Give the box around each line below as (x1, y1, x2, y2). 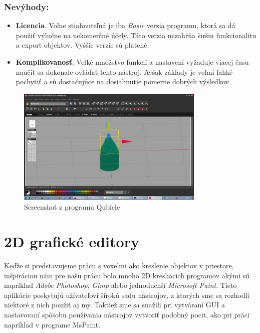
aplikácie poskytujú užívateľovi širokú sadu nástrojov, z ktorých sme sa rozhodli (4, 289, 249, 300)
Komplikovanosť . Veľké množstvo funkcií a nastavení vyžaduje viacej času (16, 57, 249, 67)
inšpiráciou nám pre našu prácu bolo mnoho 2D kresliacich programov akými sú (4, 270, 249, 280)
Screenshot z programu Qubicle (24, 202, 120, 212)
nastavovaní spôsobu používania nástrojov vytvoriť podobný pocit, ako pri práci (4, 309, 249, 320)
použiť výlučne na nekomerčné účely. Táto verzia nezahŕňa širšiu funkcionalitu (16, 30, 256, 40)
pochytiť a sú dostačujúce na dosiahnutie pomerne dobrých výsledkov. (16, 76, 231, 87)
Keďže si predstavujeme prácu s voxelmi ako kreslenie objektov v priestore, (4, 260, 234, 271)
